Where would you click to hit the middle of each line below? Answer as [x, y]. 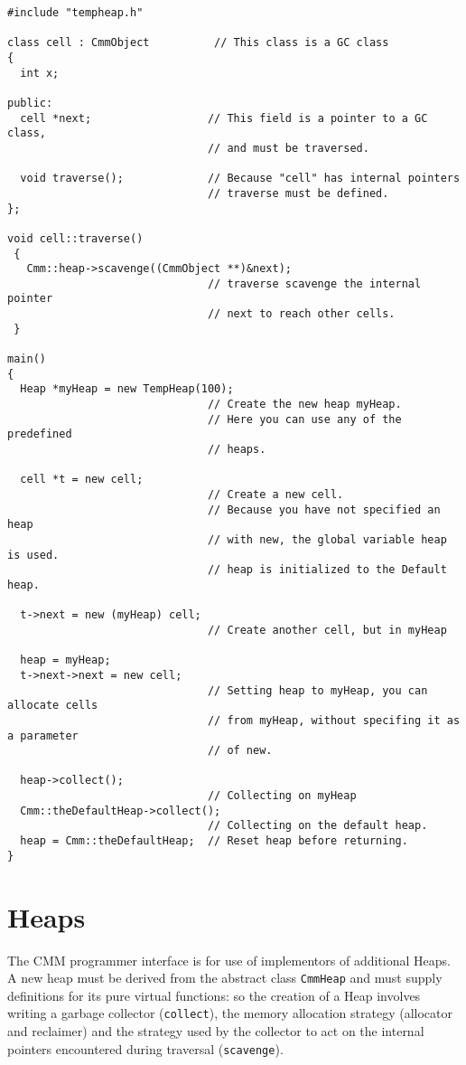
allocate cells [53, 706]
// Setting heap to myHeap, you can [317, 690]
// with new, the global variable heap [327, 539]
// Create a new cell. [275, 495]
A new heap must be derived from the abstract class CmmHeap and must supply [225, 978]
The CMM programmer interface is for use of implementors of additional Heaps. [229, 960]
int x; [40, 73]
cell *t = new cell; [82, 480]
